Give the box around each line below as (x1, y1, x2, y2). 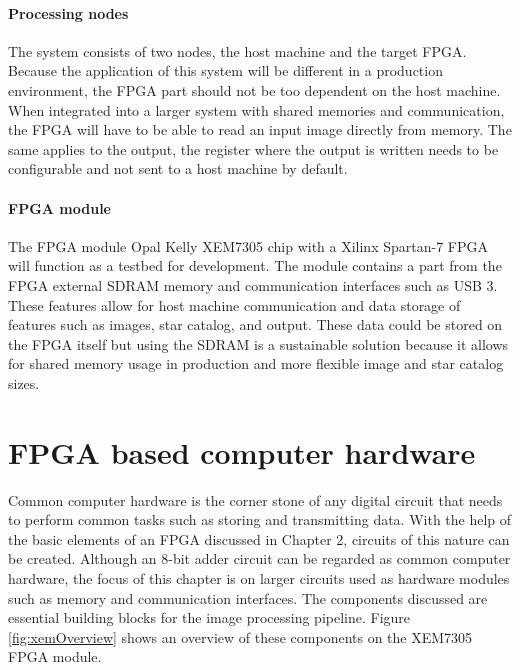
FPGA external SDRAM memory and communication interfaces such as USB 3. (8, 274, 498, 295)
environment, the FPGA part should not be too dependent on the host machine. (8, 79, 501, 100)
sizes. (8, 372, 40, 393)
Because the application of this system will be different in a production (8, 60, 443, 81)
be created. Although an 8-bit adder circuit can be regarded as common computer (8, 548, 511, 569)
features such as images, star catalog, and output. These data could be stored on (8, 314, 503, 335)
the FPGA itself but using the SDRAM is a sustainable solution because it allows (8, 333, 509, 354)
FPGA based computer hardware (8, 431, 476, 472)
